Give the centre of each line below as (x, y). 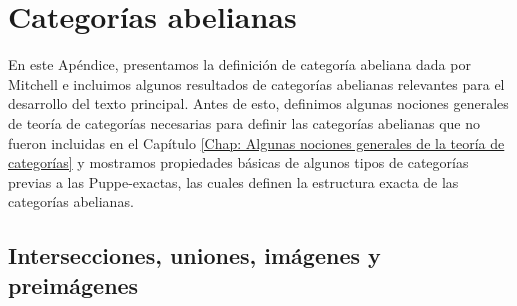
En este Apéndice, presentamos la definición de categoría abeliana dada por (239, 64)
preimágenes (73, 284)
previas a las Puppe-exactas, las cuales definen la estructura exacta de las (233, 181)
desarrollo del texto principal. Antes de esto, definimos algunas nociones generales (258, 103)
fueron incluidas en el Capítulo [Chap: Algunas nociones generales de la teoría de (256, 142)
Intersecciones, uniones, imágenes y (194, 255)
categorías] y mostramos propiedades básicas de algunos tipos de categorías (238, 162)
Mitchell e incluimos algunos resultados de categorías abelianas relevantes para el (256, 83)
